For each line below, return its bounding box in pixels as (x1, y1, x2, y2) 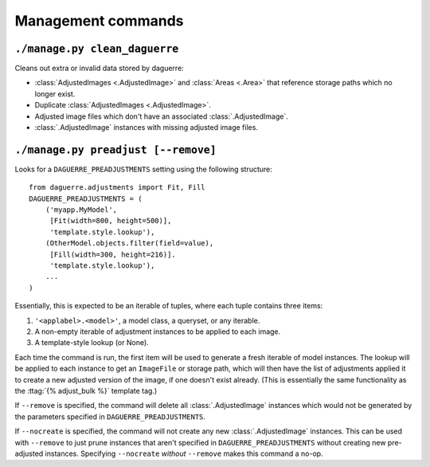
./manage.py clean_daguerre (14, 42, 179, 55)
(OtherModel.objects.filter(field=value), (45, 239, 214, 248)
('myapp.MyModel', (45, 206, 118, 214)
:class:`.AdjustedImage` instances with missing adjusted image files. (34, 123, 259, 132)
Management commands (14, 12, 184, 29)
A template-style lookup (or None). (34, 338, 149, 347)
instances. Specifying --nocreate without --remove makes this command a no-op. (45, 449, 323, 458)
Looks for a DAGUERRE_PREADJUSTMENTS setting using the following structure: (14, 164, 272, 174)
